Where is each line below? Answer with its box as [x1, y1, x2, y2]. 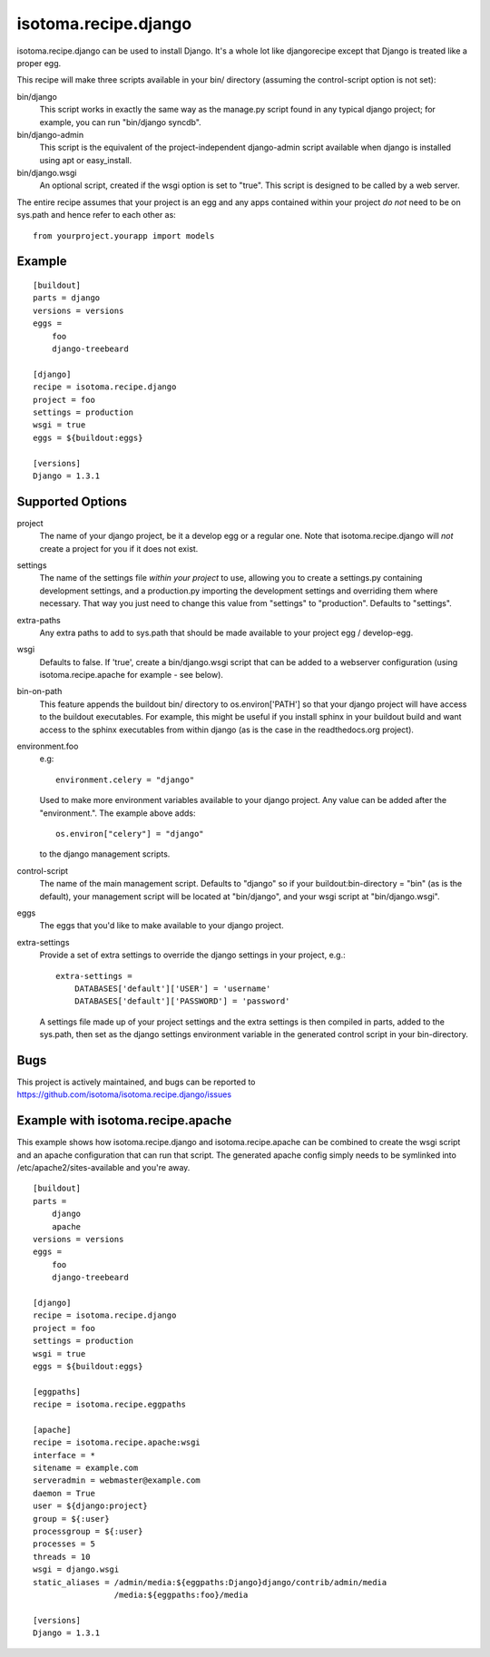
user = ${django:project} [33, 1501, 149, 1511]
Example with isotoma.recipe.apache [16, 1113, 232, 1129]
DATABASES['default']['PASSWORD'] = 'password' [73, 996, 290, 1006]
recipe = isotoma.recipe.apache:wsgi [33, 1437, 201, 1447]
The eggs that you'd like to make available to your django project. [39, 920, 285, 931]
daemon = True [33, 1488, 95, 1498]
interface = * [33, 1450, 95, 1460]
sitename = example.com [33, 1463, 139, 1474]
